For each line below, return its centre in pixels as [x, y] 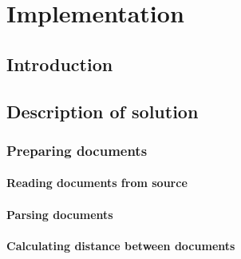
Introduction [60, 64]
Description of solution [103, 111]
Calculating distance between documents [121, 245]
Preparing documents [77, 150]
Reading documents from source [97, 183]
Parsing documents [60, 214]
